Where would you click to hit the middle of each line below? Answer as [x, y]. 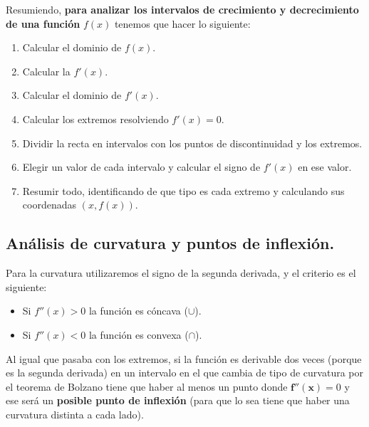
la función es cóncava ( [138, 311]
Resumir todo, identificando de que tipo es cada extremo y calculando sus [183, 190]
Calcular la [46, 71]
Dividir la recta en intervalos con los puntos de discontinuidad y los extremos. [192, 143]
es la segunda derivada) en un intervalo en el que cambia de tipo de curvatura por [185, 373]
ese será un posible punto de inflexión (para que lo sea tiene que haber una [178, 400]
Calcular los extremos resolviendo [95, 118]
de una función [43, 23]
